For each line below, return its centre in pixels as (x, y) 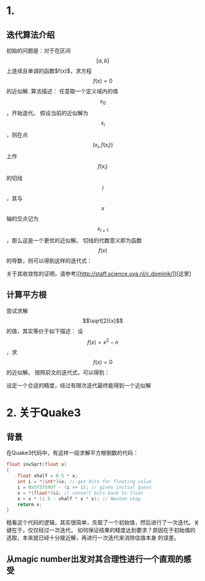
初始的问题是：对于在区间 (39, 51)
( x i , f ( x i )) (103, 145)
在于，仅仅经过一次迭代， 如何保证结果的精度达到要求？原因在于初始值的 (103, 530)
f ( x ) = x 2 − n (103, 342)
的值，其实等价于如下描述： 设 (45, 331)
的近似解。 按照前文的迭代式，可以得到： (58, 373)
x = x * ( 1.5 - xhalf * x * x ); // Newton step (79, 499)
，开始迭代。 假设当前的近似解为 (47, 113)
